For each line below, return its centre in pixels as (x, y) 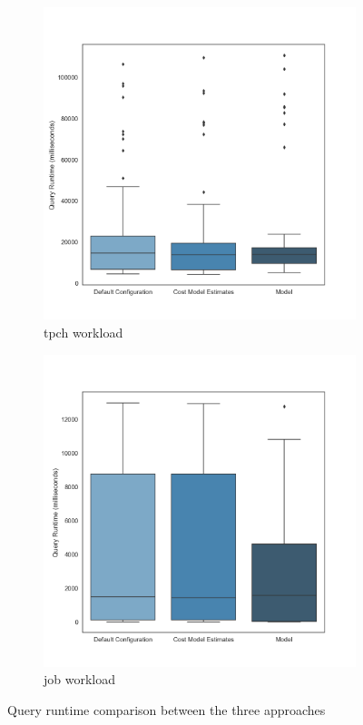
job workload (80, 679)
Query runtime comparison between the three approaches (167, 710)
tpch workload (83, 332)
